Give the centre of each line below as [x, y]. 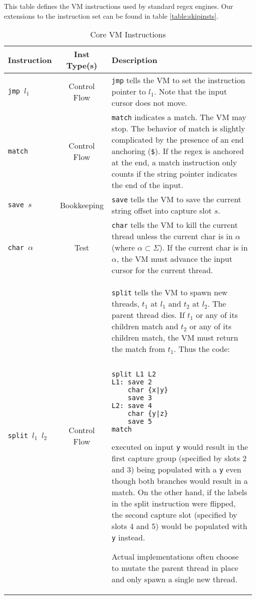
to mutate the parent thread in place [175, 568]
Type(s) [82, 65]
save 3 [140, 398]
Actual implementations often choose [175, 557]
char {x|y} [148, 390]
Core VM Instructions [128, 34]
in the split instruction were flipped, [174, 504]
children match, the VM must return [175, 338]
